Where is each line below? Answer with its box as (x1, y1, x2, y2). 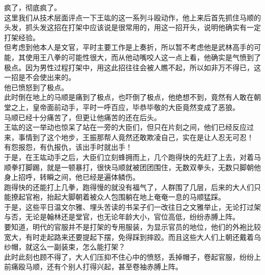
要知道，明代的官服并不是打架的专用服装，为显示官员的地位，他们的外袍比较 (4, 222, 261, 232)
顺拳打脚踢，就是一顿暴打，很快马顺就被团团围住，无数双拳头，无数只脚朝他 (4, 161, 261, 172)
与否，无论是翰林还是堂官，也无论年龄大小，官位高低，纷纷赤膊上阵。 (4, 211, 240, 222)
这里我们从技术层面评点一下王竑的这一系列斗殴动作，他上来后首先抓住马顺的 (4, 12, 261, 22)
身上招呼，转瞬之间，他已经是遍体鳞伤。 (4, 172, 140, 182)
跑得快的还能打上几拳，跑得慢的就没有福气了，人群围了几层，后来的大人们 (4, 181, 254, 192)
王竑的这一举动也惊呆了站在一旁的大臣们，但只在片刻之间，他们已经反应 (4, 122, 247, 132)
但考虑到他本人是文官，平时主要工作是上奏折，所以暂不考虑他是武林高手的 (4, 42, 254, 52)
